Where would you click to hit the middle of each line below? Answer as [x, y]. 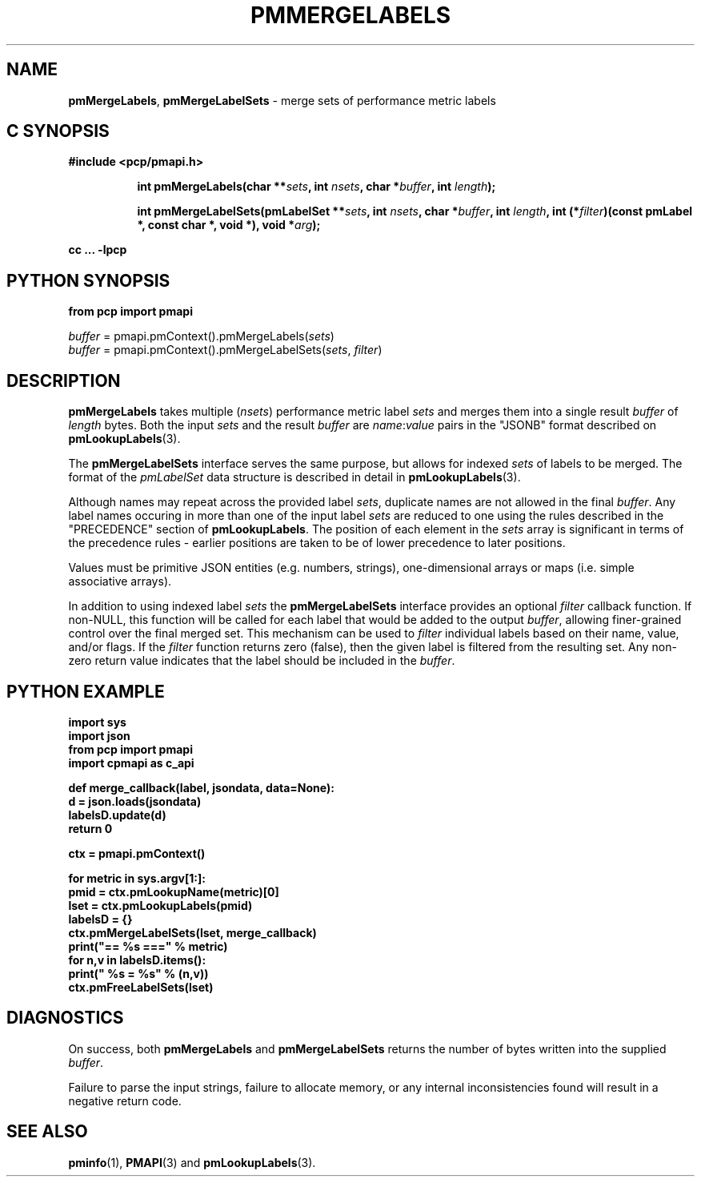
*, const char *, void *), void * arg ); [229, 225]
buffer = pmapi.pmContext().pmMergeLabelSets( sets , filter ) [225, 350]
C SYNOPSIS [58, 131]
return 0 [90, 828]
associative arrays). [120, 581]
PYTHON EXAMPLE [86, 691]
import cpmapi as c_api [131, 763]
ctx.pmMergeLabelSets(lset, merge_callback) [192, 932]
